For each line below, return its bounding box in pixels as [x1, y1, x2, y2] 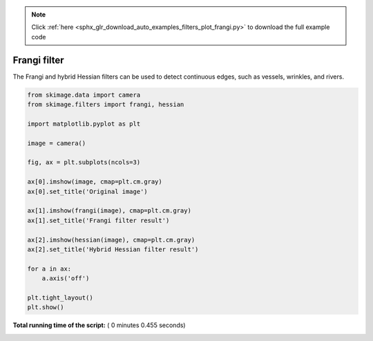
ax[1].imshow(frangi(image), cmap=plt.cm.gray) [27, 207, 191, 215]
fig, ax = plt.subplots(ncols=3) [27, 159, 141, 166]
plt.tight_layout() [27, 293, 93, 302]
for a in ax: [27, 264, 72, 273]
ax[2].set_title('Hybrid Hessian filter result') [27, 245, 199, 253]
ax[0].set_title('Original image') [27, 187, 148, 195]
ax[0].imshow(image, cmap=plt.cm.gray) [27, 178, 162, 186]
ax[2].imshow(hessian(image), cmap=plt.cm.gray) [27, 235, 195, 244]
